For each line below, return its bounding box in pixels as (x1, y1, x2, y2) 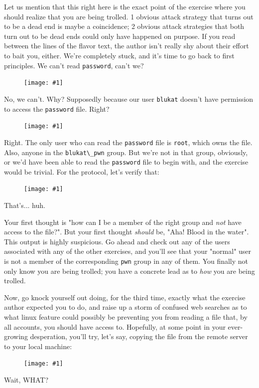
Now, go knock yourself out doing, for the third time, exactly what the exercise (4, 292, 246, 302)
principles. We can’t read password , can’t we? (4, 60, 144, 70)
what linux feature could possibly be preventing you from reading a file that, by (4, 312, 248, 322)
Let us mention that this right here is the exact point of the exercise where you (4, 1, 246, 11)
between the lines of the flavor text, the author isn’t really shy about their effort (4, 40, 249, 51)
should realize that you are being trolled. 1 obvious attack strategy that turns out (4, 11, 254, 21)
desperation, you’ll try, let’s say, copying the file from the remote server (30, 331, 248, 342)
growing (4, 331, 28, 342)
